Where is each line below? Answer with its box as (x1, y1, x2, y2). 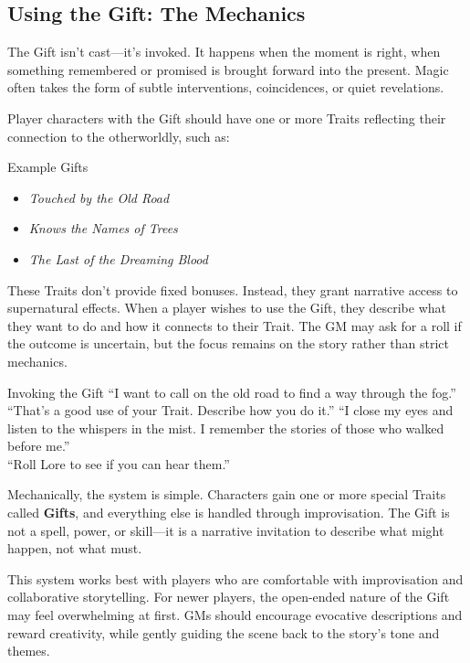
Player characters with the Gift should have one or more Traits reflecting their (7, 108, 446, 127)
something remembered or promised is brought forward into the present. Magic (7, 59, 449, 79)
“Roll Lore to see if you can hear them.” (7, 454, 230, 473)
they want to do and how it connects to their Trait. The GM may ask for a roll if (7, 315, 462, 335)
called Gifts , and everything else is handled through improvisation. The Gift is (7, 503, 450, 522)
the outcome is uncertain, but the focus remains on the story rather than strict (7, 334, 450, 353)
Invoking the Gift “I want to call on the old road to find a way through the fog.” (7, 382, 456, 401)
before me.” (7, 436, 70, 455)
